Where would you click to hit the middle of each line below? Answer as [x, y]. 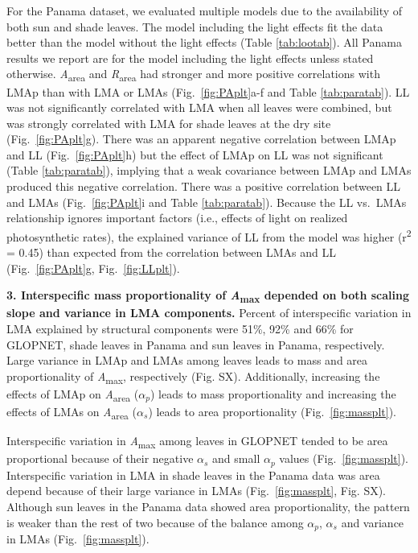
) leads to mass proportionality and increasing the [273, 393]
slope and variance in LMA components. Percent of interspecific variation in [209, 313]
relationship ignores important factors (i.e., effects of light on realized [177, 218]
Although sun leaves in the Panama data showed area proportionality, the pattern [208, 506]
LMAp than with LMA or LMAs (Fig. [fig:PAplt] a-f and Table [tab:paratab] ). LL [208, 91]
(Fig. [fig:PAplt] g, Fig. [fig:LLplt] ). [93, 268]
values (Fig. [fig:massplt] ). [344, 458]
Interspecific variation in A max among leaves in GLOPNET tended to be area [197, 442]
